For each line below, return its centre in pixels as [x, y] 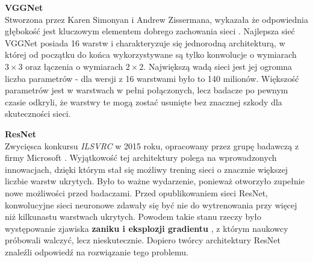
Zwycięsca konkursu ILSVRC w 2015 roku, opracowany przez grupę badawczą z [152, 145]
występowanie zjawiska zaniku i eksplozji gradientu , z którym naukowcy [147, 228]
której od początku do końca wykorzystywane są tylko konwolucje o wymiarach [151, 55]
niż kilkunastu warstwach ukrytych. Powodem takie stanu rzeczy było [133, 217]
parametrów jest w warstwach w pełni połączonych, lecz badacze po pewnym [147, 90]
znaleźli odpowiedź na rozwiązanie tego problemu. [97, 251]
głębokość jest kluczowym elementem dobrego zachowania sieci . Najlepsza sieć [150, 31]
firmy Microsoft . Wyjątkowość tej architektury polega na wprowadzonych [141, 158]
